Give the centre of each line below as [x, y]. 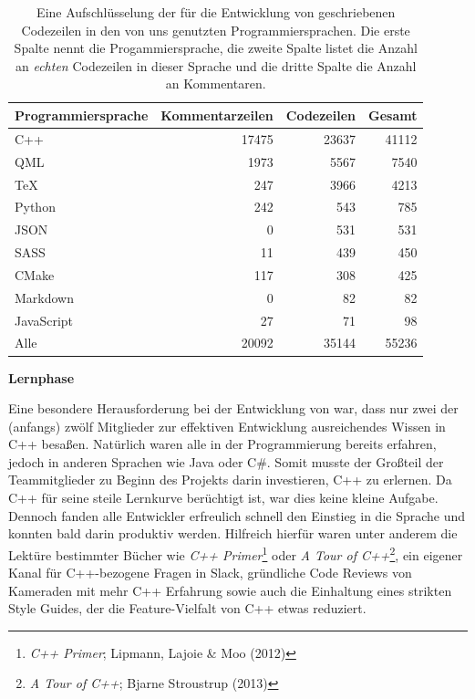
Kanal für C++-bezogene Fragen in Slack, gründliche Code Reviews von [210, 573]
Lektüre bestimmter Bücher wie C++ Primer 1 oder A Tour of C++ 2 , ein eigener [236, 553]
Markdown [45, 297]
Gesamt [393, 115]
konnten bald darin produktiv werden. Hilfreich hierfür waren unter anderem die [233, 533]
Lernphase [41, 377]
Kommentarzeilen [217, 115]
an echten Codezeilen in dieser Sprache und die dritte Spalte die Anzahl [216, 65]
